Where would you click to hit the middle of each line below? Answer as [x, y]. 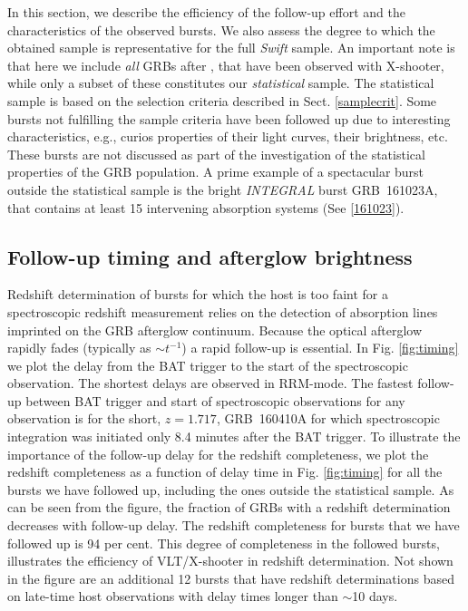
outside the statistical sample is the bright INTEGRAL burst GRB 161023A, [223, 189]
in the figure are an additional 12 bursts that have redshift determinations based [231, 578]
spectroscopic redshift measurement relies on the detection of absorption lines [223, 311]
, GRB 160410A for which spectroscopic [328, 418]
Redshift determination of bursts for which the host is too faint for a [198, 294]
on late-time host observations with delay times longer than [173, 596]
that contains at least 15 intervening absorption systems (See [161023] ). [206, 207]
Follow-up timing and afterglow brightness [210, 256]
